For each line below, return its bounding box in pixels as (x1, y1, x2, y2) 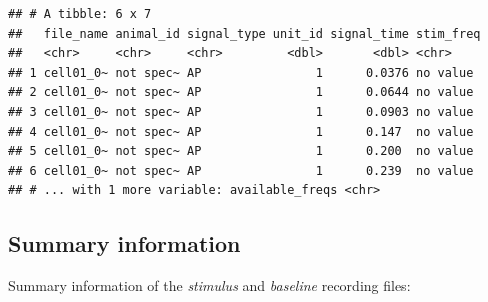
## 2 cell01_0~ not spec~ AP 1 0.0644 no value (8, 85, 474, 100)
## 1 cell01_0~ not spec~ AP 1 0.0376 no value (8, 65, 474, 80)
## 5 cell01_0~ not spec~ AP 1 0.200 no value (8, 144, 474, 159)
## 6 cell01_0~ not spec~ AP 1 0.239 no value (8, 163, 474, 178)
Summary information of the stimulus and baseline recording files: (8, 275, 411, 296)
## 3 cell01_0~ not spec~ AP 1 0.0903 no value (8, 104, 474, 119)
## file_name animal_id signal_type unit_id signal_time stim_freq (8, 26, 481, 41)
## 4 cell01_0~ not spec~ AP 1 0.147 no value (8, 124, 474, 139)
